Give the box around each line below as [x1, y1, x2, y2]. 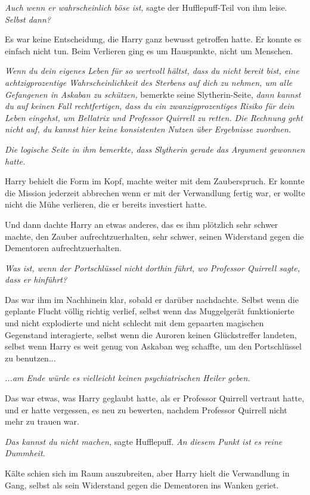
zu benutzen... [5, 351, 56, 364]
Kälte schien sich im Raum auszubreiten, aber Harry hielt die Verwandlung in [5, 467, 290, 479]
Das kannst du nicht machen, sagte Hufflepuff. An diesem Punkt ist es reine [5, 435, 283, 447]
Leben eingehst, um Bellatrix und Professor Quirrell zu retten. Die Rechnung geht [5, 111, 303, 123]
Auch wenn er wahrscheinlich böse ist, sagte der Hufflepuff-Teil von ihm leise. [5, 1, 287, 13]
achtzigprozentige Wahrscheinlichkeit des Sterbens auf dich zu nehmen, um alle [5, 76, 293, 88]
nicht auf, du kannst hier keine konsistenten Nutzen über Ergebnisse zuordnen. [5, 123, 292, 135]
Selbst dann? [5, 13, 51, 25]
